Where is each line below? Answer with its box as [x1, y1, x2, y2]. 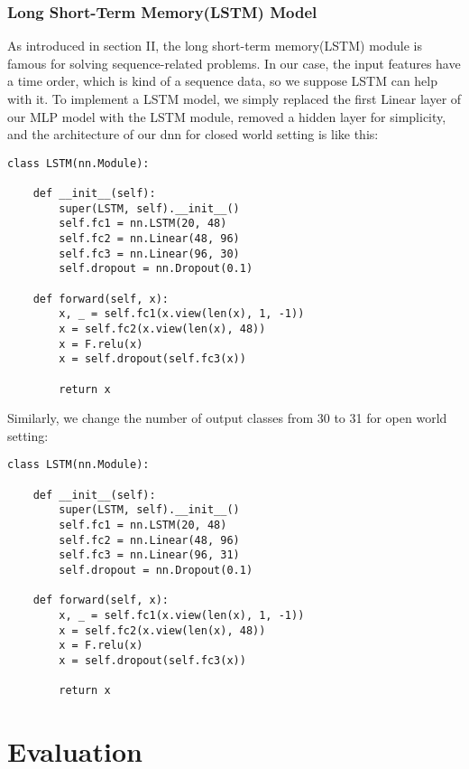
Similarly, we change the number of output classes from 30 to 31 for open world [7, 408, 447, 427]
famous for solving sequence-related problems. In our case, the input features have [7, 53, 461, 72]
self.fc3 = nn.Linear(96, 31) [59, 549, 240, 562]
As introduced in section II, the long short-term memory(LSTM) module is [7, 36, 422, 55]
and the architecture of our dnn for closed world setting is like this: [7, 125, 379, 144]
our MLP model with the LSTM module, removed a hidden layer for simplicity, [7, 107, 446, 126]
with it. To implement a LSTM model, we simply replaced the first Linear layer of [7, 89, 462, 108]
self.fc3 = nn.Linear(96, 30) [59, 247, 240, 260]
